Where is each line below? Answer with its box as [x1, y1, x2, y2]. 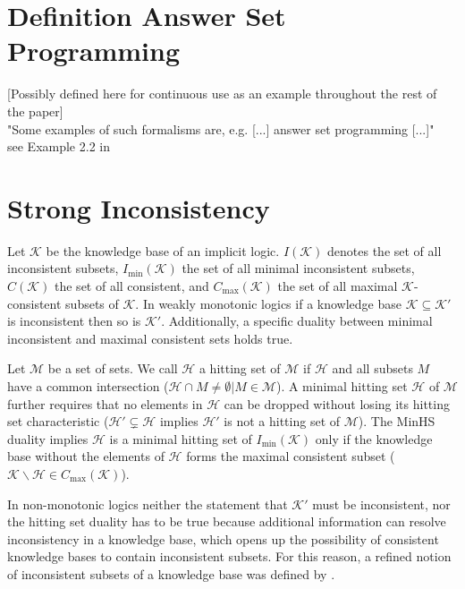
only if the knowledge [315, 429, 433, 448]
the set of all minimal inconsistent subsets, [182, 259, 415, 277]
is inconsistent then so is [7, 312, 141, 330]
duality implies [7, 429, 89, 448]
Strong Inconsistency [7, 189, 270, 226]
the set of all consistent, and [55, 277, 209, 294]
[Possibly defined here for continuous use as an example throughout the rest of [7, 84, 437, 103]
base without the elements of [7, 447, 165, 465]
